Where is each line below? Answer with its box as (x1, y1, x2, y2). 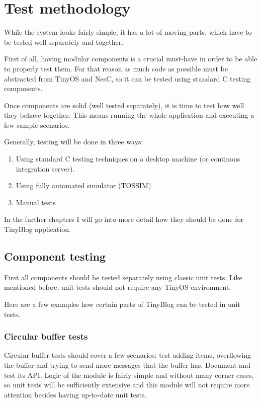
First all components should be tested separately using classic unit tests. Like (4, 272, 242, 282)
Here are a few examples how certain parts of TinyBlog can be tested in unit (4, 299, 240, 309)
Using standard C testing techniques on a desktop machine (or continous (16, 153, 240, 164)
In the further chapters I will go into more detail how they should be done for (4, 214, 243, 224)
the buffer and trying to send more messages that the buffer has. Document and (4, 360, 250, 370)
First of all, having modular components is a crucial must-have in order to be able (4, 53, 257, 64)
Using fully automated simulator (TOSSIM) (16, 180, 151, 191)
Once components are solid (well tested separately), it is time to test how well (4, 100, 244, 110)
